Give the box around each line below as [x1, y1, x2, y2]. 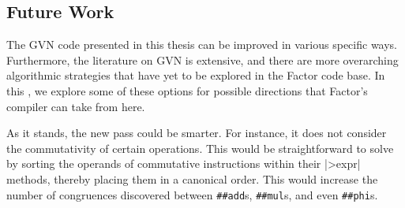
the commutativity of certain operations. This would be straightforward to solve [6, 139, 394, 156]
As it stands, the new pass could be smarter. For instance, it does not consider [6, 124, 387, 141]
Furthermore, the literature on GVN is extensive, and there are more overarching [6, 51, 399, 68]
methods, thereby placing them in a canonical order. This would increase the [6, 170, 378, 187]
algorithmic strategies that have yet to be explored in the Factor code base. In [6, 67, 385, 84]
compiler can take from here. [6, 98, 145, 114]
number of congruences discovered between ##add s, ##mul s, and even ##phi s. [6, 186, 378, 202]
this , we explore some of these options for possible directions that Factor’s [6, 82, 368, 98]
